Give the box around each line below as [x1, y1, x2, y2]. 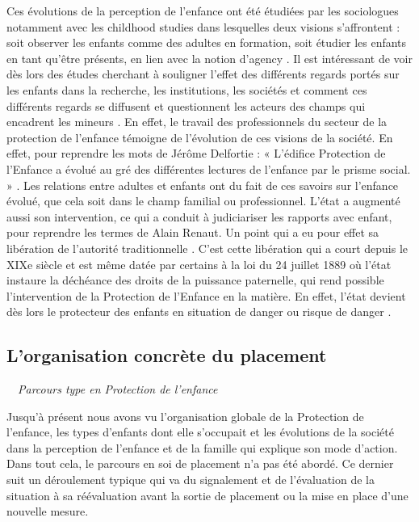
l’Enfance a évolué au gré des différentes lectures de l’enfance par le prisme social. [6, 160, 411, 177]
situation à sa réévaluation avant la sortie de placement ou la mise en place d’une [6, 486, 409, 503]
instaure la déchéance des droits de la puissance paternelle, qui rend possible [6, 272, 384, 288]
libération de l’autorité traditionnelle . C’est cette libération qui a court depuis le [6, 239, 408, 256]
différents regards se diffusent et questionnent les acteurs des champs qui [6, 97, 366, 114]
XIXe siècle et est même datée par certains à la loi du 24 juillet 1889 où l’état [6, 255, 392, 272]
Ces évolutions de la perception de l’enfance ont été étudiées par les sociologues [6, 2, 399, 19]
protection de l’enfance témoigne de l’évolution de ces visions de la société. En [6, 128, 393, 145]
